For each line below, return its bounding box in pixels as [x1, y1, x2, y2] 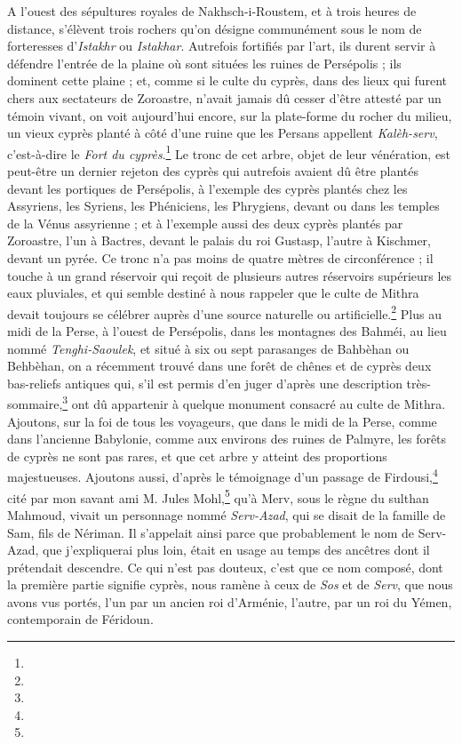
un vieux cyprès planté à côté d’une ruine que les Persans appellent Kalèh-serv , [7, 124, 438, 142]
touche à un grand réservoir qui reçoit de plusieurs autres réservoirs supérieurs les [7, 266, 452, 284]
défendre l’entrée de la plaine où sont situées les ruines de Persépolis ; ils [7, 53, 402, 72]
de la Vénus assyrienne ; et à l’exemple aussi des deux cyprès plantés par [7, 213, 403, 232]
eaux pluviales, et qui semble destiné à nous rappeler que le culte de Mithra [7, 284, 419, 302]
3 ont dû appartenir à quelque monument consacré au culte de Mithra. [62, 392, 446, 413]
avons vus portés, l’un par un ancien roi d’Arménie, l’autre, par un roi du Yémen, [7, 592, 452, 611]
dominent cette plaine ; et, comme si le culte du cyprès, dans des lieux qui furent [7, 71, 448, 90]
